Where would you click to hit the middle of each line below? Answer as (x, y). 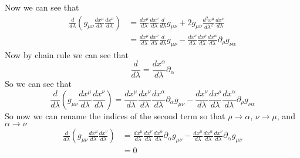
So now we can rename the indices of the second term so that (115, 115)
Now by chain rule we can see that (67, 54)
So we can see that (38, 84)
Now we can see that (42, 7)
